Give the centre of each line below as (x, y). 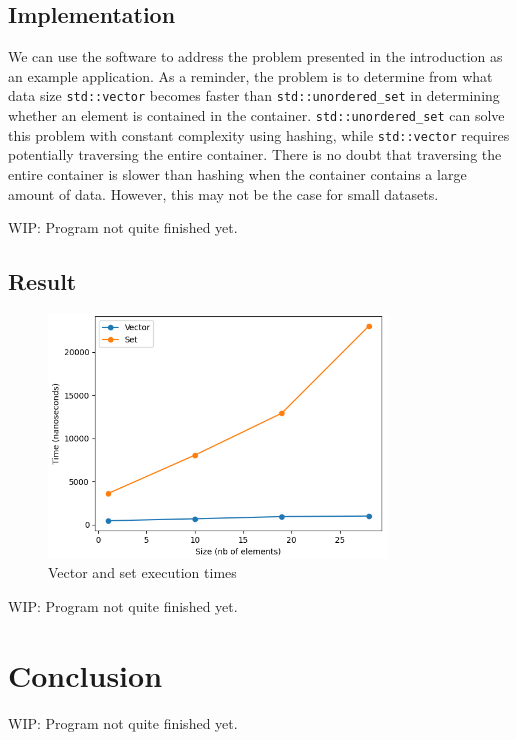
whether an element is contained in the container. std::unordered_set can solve (256, 115)
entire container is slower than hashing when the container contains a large (237, 173)
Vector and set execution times (142, 572)
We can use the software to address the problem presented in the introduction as (255, 56)
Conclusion (85, 674)
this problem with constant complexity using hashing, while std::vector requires (259, 134)
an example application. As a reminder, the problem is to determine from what (250, 75)
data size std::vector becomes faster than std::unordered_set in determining (254, 95)
